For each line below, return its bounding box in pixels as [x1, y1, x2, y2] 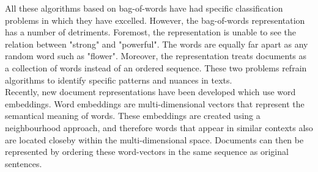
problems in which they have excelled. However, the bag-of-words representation [5, 13, 305, 26]
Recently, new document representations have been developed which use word [5, 85, 296, 98]
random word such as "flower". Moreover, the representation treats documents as [5, 49, 307, 62]
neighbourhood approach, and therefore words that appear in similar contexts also [5, 121, 313, 134]
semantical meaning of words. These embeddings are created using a [5, 109, 261, 122]
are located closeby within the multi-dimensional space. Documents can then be [5, 133, 304, 146]
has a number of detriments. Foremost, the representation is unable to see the [5, 26, 297, 38]
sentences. [5, 157, 42, 170]
